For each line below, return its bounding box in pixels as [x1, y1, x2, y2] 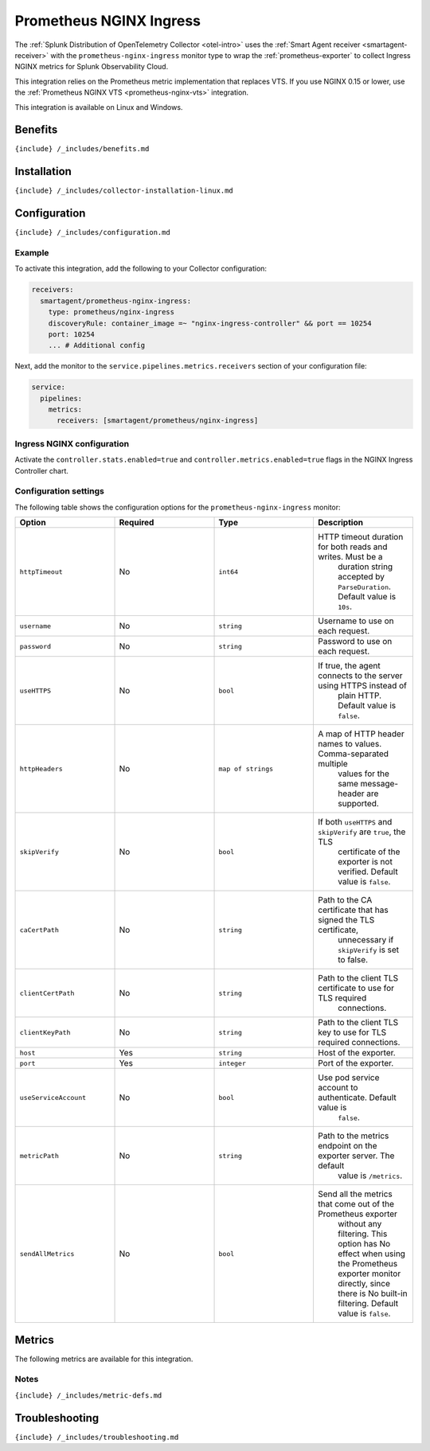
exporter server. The [317, 1150, 395, 1161]
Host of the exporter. [317, 1047, 396, 1059]
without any [337, 1219, 382, 1230]
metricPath [19, 1151, 60, 1160]
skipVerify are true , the [317, 826, 406, 837]
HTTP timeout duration [317, 532, 404, 543]
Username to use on [317, 615, 394, 626]
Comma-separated [317, 748, 389, 759]
